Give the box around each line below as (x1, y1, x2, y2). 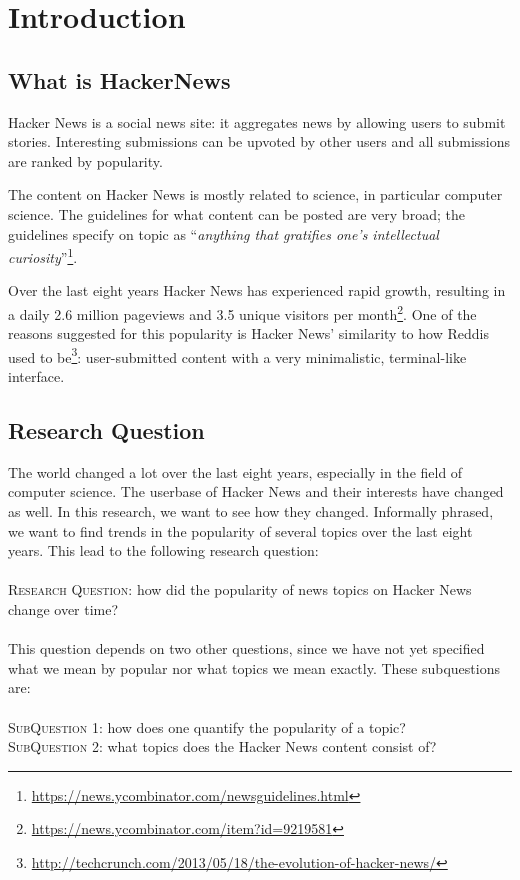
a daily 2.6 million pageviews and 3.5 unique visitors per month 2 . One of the (8, 300, 477, 324)
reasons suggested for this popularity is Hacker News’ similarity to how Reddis (8, 323, 489, 344)
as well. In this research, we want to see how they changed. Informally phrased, (8, 501, 494, 522)
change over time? (8, 599, 119, 620)
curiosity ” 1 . (8, 244, 78, 267)
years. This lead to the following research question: (8, 540, 319, 561)
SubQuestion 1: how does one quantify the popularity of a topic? (8, 716, 406, 737)
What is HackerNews (8, 64, 231, 95)
